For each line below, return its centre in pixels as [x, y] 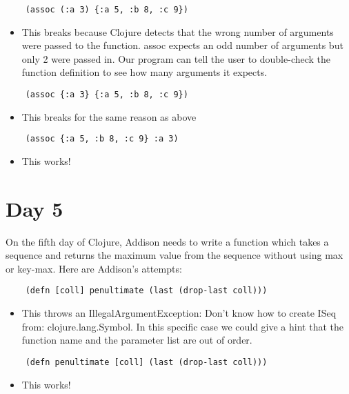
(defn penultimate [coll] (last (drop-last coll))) [146, 362]
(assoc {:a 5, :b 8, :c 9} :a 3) [102, 139]
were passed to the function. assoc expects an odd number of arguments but [182, 45]
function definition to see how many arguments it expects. [144, 72]
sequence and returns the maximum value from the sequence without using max [174, 255]
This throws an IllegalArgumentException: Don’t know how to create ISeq [179, 313]
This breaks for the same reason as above [109, 116]
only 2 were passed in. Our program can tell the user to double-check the [176, 58]
